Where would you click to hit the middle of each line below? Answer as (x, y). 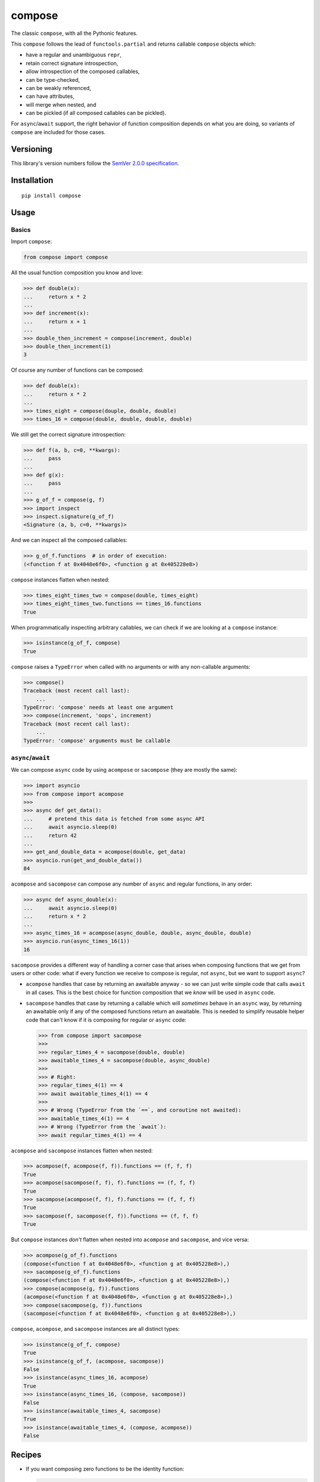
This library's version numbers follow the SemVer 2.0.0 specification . (95, 163)
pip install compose (51, 196)
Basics (21, 229)
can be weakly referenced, (58, 88)
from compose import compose (66, 257)
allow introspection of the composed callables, (83, 72)
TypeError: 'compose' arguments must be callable (97, 740)
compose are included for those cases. (58, 132)
